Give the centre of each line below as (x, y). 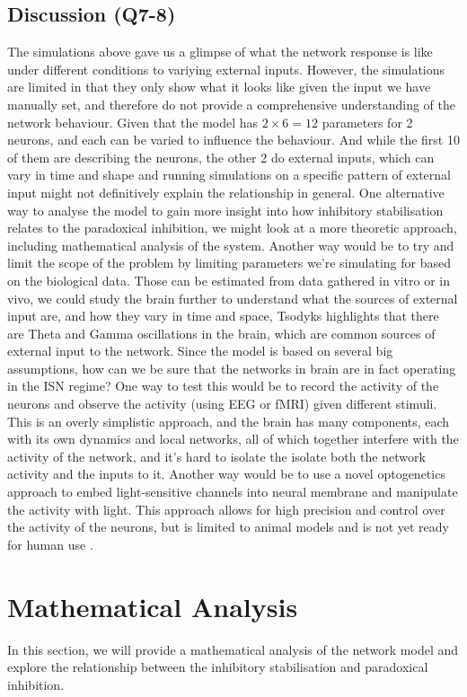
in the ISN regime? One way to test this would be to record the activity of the (223, 386)
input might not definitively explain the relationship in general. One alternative (226, 192)
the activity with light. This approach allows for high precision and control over (226, 509)
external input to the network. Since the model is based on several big (200, 351)
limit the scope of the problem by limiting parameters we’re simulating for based (229, 263)
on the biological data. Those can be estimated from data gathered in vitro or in (229, 280)
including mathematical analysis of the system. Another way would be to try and (231, 245)
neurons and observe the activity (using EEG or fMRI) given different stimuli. (222, 404)
